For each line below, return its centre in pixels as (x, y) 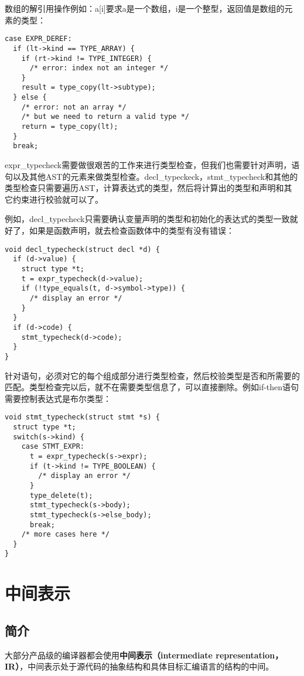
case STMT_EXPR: (53, 447)
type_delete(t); (61, 495)
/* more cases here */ (65, 535)
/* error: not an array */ (74, 107)
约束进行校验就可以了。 (58, 199)
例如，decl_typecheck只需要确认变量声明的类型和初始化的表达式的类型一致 (147, 219)
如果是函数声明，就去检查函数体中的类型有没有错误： (131, 231)
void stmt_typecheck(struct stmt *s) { (82, 417)
